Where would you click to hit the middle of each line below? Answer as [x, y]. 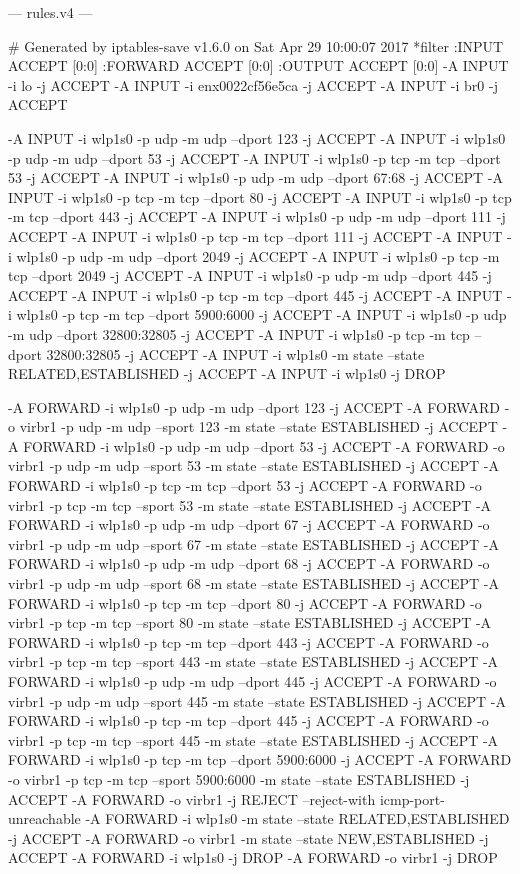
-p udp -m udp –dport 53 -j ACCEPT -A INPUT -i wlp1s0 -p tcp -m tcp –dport [254, 157]
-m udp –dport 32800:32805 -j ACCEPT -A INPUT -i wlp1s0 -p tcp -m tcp [239, 333]
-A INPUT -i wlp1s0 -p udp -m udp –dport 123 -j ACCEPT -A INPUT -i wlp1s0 [257, 137]
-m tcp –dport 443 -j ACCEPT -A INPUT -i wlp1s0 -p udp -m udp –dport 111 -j [257, 216]
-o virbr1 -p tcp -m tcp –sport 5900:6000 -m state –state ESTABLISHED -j [239, 778]
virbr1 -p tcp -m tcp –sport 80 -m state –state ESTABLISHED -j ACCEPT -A [250, 622]
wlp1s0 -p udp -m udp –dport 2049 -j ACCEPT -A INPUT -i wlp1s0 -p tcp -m [258, 255]
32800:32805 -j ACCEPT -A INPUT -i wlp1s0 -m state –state [235, 353]
